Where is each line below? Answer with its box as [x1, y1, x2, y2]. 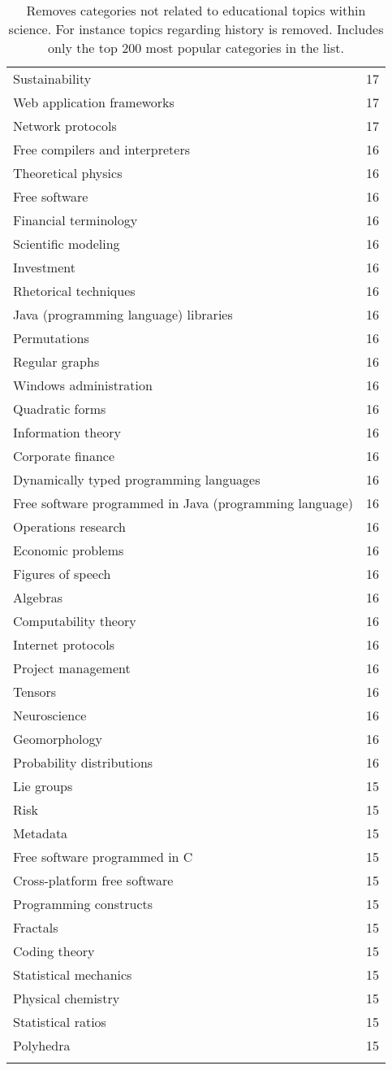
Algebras [13, 588, 63, 607]
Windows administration [13, 376, 153, 394]
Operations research [13, 517, 126, 536]
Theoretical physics [13, 163, 123, 182]
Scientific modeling [13, 234, 120, 253]
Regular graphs [13, 352, 100, 371]
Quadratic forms [13, 399, 106, 418]
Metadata [13, 824, 68, 842]
